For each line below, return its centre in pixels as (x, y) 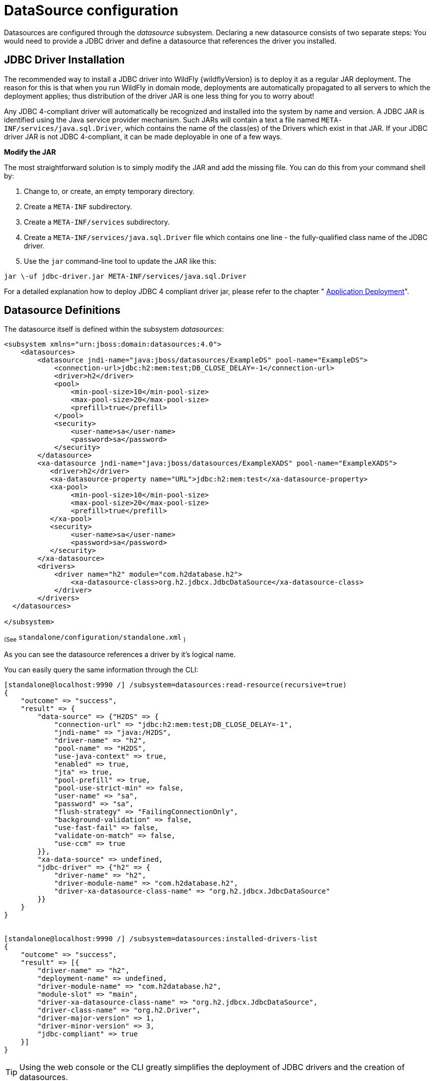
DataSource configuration (91, 10)
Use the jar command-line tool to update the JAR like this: (120, 261)
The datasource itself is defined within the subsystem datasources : (114, 329)
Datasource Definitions (62, 310)
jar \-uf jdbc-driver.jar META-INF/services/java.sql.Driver (125, 276)
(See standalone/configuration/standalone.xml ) (95, 638)
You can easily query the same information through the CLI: (101, 670)
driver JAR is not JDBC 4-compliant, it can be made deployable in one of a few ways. (143, 136)
